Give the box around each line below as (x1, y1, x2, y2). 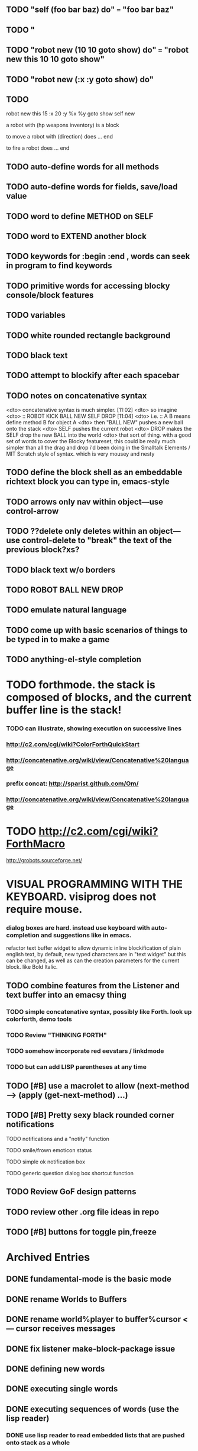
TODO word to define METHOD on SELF (6, 211, 154, 221)
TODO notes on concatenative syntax (6, 391, 147, 401)
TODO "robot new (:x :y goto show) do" (6, 74, 154, 85)
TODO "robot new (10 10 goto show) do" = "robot (6, 45, 189, 55)
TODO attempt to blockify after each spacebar (6, 370, 180, 381)
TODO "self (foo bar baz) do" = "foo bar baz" (6, 5, 174, 15)
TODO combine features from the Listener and (6, 981, 180, 991)
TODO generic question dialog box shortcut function (6, 1169, 134, 1176)
